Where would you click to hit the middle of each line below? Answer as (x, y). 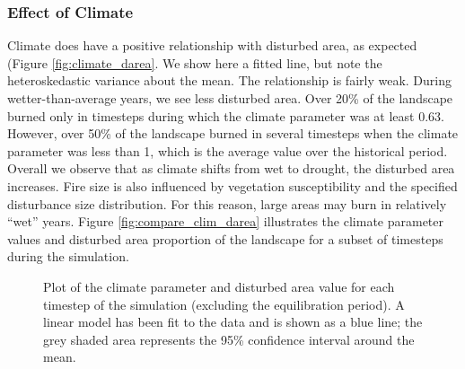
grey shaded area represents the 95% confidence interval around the (229, 339)
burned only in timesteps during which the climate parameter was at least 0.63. (226, 115)
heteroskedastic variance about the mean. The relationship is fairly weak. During (229, 80)
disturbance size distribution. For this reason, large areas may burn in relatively (227, 203)
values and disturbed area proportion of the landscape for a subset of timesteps (225, 238)
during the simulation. (68, 256)
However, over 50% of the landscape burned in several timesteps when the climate (233, 133)
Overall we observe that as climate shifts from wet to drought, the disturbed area (231, 168)
